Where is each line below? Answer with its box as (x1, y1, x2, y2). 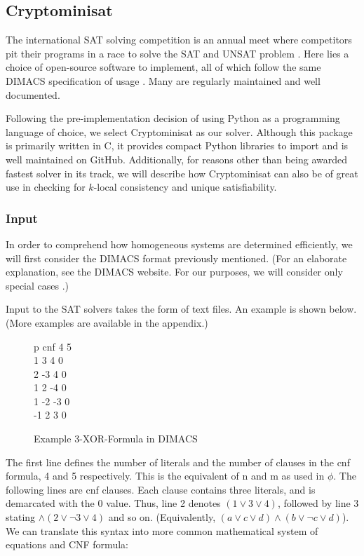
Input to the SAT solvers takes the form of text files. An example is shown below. (6, 301, 357, 316)
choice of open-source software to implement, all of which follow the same (6, 60, 321, 74)
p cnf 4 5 (34, 339, 72, 353)
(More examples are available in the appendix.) (6, 315, 208, 330)
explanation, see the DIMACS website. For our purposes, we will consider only (6, 264, 343, 279)
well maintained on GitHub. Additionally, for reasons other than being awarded (6, 151, 347, 166)
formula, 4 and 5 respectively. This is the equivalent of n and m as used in (6, 468, 325, 483)
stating (6, 510, 36, 524)
